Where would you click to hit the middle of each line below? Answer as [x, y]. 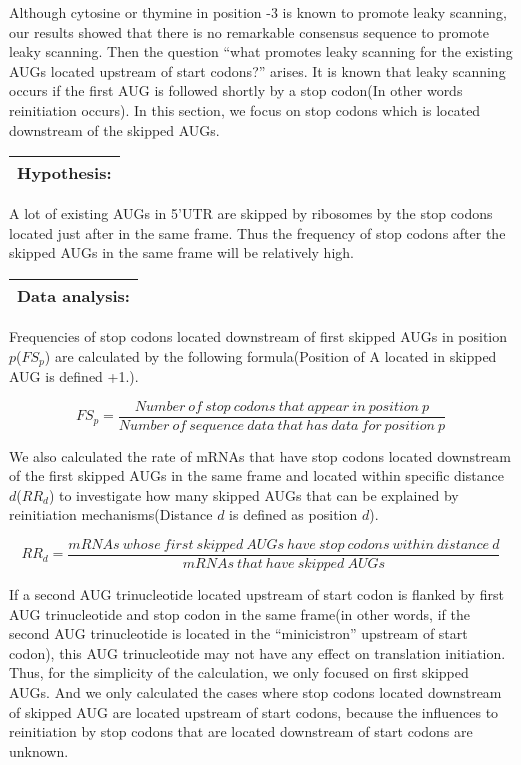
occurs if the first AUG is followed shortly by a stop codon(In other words [236, 90]
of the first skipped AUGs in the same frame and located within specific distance [256, 475]
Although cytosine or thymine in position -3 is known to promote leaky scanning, [258, 12]
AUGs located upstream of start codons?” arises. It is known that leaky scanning [257, 70]
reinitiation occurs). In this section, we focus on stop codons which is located [245, 109]
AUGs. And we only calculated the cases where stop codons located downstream [255, 692]
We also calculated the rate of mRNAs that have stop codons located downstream [260, 455]
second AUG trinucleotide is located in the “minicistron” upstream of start [238, 633]
